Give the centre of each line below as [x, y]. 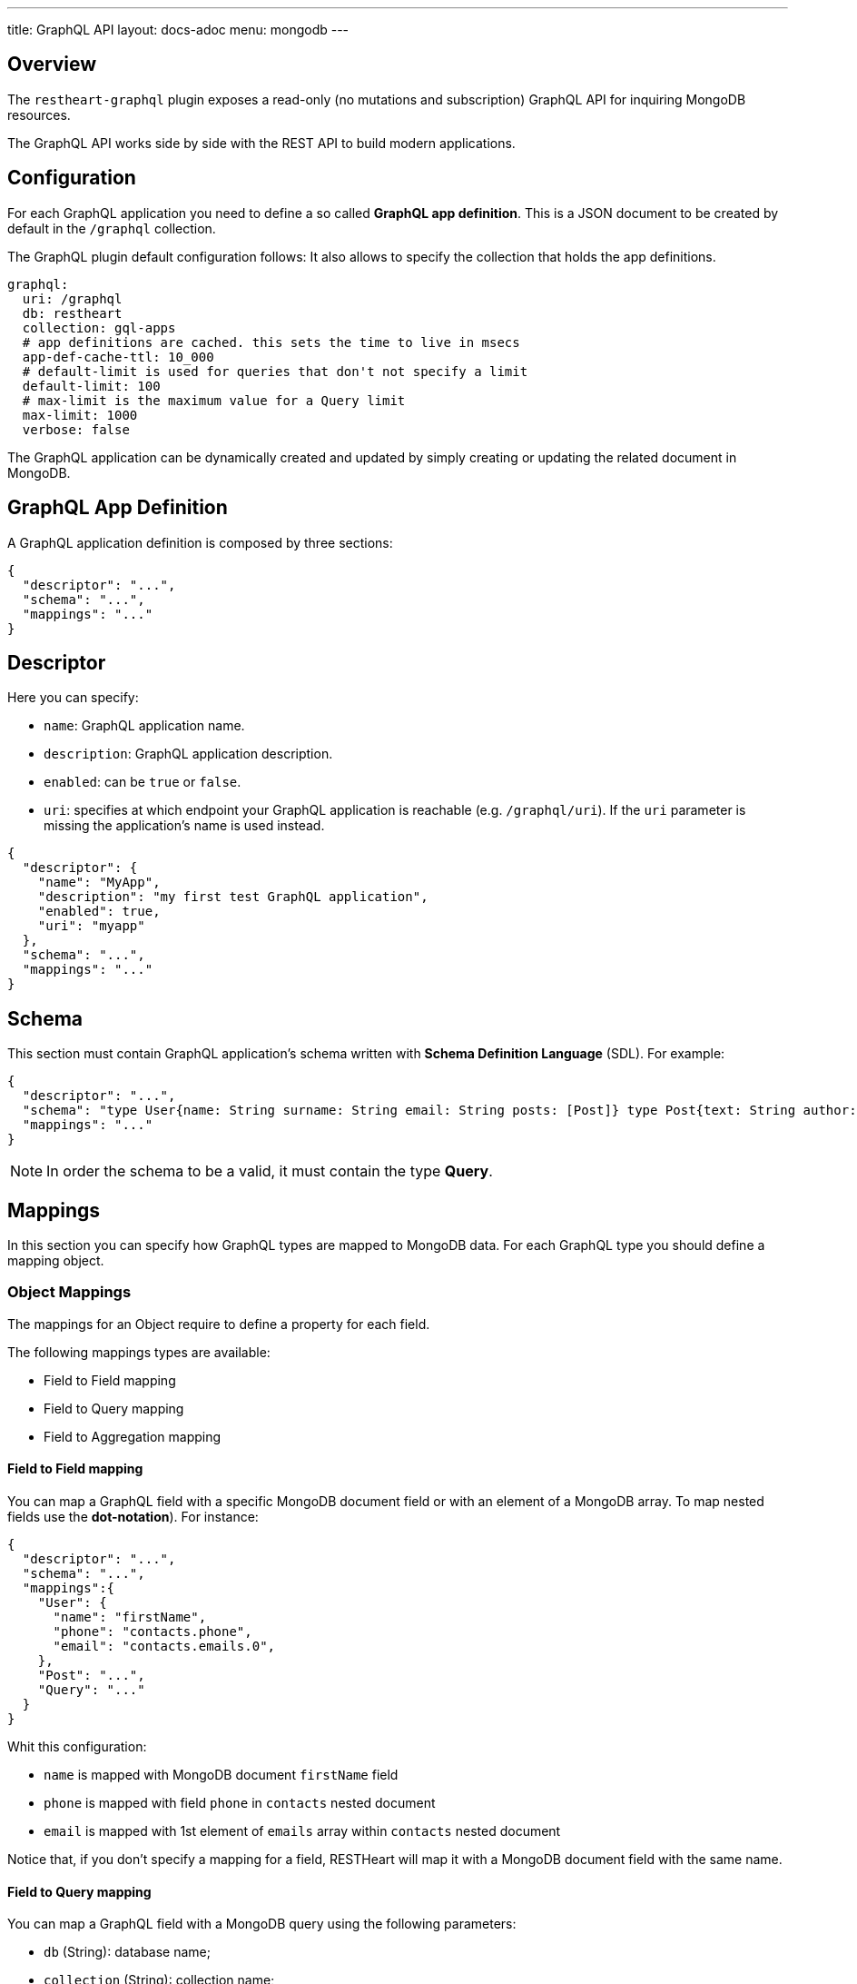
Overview [52, 64]
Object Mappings [69, 1292]
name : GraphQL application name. [144, 726]
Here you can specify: [73, 698]
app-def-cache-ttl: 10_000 [118, 357]
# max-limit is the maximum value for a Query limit [214, 400]
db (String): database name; [127, 1952]
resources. [39, 114]
